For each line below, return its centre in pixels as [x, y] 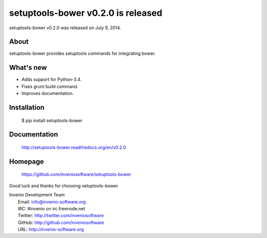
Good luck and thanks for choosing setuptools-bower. [64, 186]
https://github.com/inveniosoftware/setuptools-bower [76, 174]
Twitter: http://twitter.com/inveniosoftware [61, 216]
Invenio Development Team [37, 195]
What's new [28, 68]
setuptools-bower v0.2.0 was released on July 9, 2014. [65, 28]
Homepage [26, 162]
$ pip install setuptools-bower [52, 120]
